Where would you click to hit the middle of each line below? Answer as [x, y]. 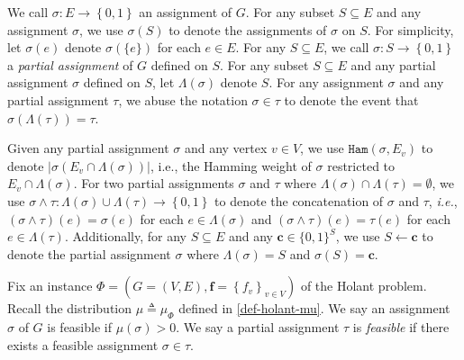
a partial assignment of [70, 64]
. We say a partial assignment [258, 327]
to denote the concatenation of [299, 200]
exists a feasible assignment [83, 344]
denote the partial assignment [89, 253]
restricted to [361, 165]
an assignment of [186, 12]
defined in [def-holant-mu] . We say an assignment [314, 308]
